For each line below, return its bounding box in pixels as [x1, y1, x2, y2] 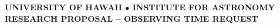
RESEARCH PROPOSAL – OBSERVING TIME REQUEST [5, 12, 258, 24]
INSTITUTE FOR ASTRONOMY [132, 1, 275, 13]
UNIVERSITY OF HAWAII [5, 1, 122, 13]
